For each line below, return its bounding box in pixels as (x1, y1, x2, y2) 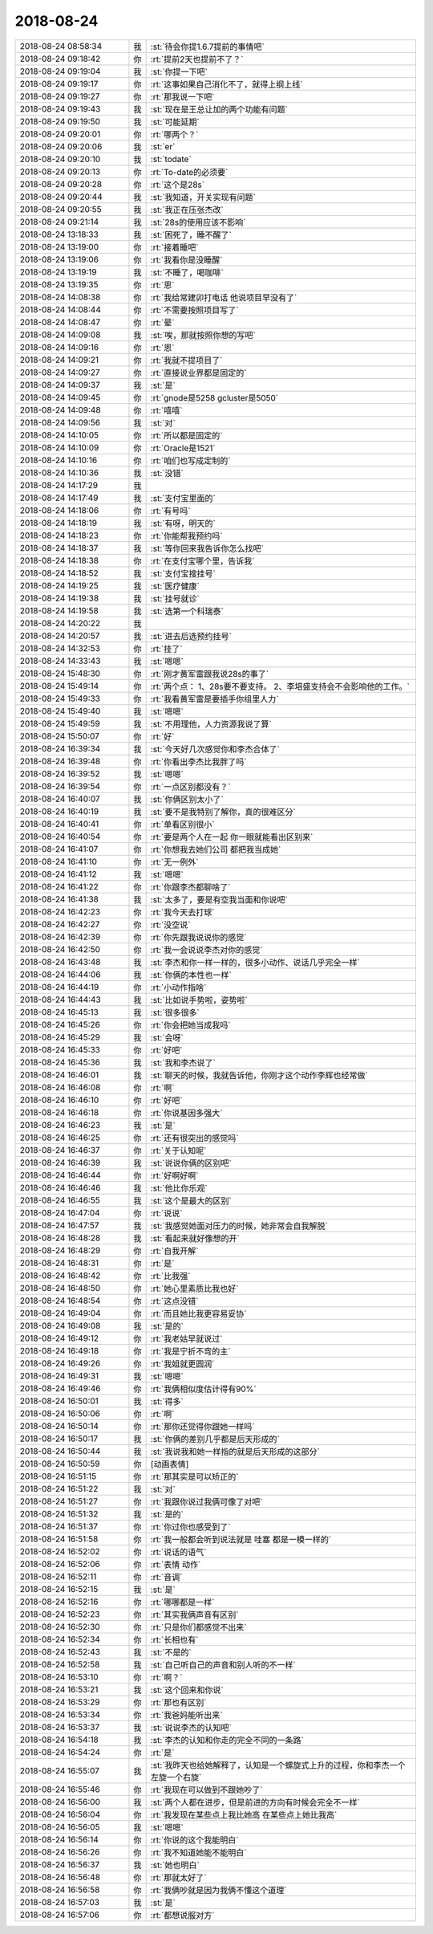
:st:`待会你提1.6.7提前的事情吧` (150, 41, 265, 52)
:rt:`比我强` (150, 1270, 191, 1281)
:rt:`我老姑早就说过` (150, 1333, 223, 1344)
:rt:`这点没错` (150, 1295, 199, 1306)
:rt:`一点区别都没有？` (150, 781, 231, 792)
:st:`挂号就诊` (150, 592, 200, 604)
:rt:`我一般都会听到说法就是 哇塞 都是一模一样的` (150, 1533, 332, 1545)
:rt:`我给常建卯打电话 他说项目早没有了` (150, 291, 297, 303)
